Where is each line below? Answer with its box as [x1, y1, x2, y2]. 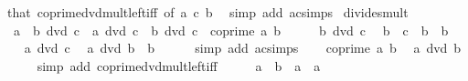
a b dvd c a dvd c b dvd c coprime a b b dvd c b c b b [13, 20, 449, 39]
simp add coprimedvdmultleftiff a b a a [37, 56, 321, 75]
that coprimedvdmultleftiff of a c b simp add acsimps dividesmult [6, 3, 409, 21]
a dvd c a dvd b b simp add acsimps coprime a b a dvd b [24, 38, 462, 57]
